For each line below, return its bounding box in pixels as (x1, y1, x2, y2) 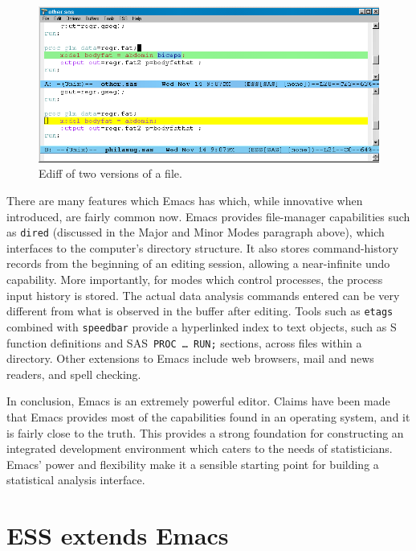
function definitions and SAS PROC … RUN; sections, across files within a (6, 334, 362, 351)
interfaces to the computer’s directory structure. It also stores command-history (6, 239, 399, 256)
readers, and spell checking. (6, 365, 141, 382)
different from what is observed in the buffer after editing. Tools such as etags (6, 302, 394, 319)
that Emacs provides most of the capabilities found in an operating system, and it (6, 409, 410, 426)
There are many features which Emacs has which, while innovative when (6, 192, 363, 209)
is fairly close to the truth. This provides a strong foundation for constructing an (6, 424, 404, 441)
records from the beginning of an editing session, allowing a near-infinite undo (6, 255, 390, 272)
